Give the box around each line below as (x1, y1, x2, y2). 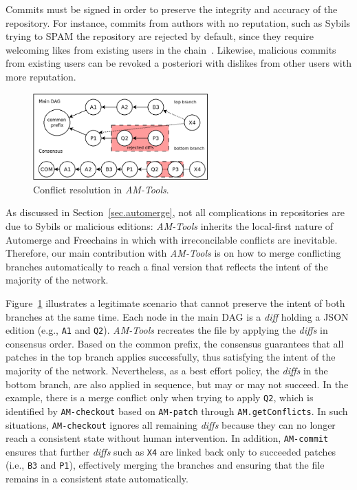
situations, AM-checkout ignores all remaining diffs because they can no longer (6, 417, 336, 432)
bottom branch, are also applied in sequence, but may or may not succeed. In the (6, 376, 349, 391)
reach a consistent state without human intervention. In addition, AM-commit (6, 431, 329, 445)
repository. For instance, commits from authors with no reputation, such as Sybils (6, 15, 351, 30)
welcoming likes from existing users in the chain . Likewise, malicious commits (6, 42, 336, 56)
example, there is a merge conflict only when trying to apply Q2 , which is (6, 390, 314, 405)
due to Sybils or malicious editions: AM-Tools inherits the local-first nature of (6, 219, 334, 233)
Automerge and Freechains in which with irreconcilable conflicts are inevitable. (6, 232, 338, 246)
